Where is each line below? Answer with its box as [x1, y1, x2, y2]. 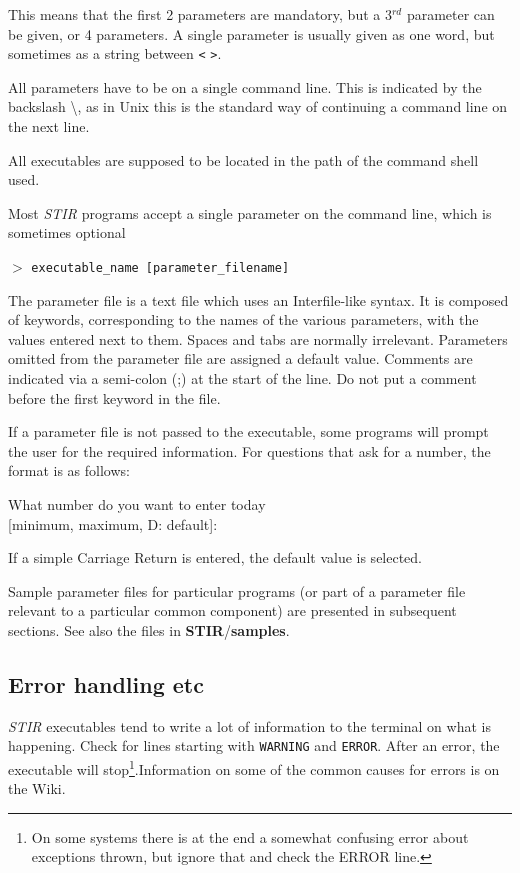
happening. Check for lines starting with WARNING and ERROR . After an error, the [8, 735, 500, 756]
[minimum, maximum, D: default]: [8, 513, 218, 534]
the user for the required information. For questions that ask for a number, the [8, 440, 491, 461]
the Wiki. [8, 778, 66, 799]
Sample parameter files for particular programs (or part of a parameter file [8, 580, 466, 601]
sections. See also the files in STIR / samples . [8, 619, 290, 640]
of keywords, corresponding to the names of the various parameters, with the [8, 309, 479, 330]
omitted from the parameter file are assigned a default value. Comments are [8, 348, 473, 369]
